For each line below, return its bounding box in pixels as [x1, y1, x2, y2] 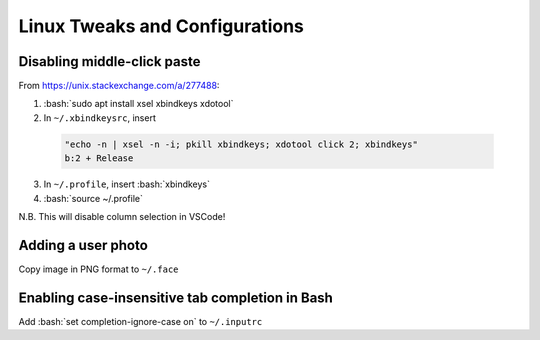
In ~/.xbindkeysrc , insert [43, 111, 157, 124]
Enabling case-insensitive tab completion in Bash [18, 289, 334, 306]
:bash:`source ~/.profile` [43, 192, 144, 204]
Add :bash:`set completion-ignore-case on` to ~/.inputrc [18, 315, 263, 327]
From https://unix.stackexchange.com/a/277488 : [18, 80, 220, 92]
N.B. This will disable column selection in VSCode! [18, 210, 226, 222]
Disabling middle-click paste [18, 53, 201, 70]
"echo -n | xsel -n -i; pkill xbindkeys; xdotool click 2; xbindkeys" [64, 138, 419, 150]
